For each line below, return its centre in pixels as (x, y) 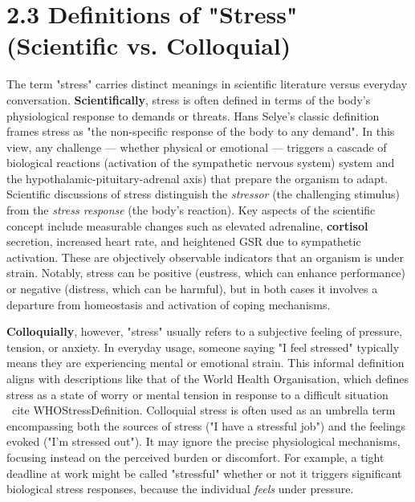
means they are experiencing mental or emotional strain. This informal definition (205, 363)
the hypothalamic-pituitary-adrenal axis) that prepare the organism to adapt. (197, 178)
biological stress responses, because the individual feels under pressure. (180, 489)
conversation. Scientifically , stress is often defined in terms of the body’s (189, 99)
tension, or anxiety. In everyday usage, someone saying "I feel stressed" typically (203, 347)
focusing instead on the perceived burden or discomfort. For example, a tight (195, 457)
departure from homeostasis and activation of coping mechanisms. (169, 304)
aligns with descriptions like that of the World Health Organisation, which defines (208, 378)
